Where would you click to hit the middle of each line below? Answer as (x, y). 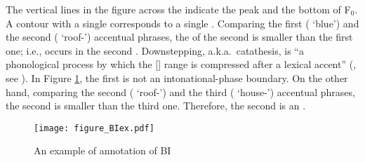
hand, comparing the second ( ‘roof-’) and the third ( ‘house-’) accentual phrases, (180, 92)
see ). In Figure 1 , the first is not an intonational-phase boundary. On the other (177, 77)
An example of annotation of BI (102, 150)
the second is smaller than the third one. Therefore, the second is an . (156, 106)
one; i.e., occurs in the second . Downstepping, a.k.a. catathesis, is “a (155, 50)
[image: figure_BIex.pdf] (94, 128)
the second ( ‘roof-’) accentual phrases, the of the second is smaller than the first (179, 37)
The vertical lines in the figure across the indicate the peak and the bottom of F (178, 9)
